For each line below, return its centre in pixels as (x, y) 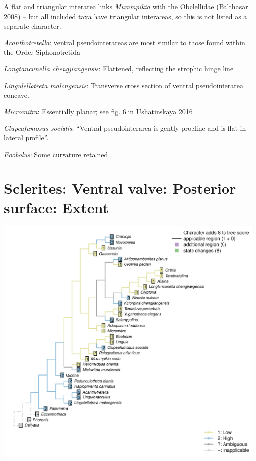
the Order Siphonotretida (42, 52)
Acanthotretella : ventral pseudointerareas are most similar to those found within (125, 42)
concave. (16, 95)
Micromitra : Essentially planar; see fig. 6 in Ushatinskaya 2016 (98, 111)
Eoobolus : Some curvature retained (56, 154)
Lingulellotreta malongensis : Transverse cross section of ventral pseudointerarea (124, 85)
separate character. (32, 26)
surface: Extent (57, 207)
